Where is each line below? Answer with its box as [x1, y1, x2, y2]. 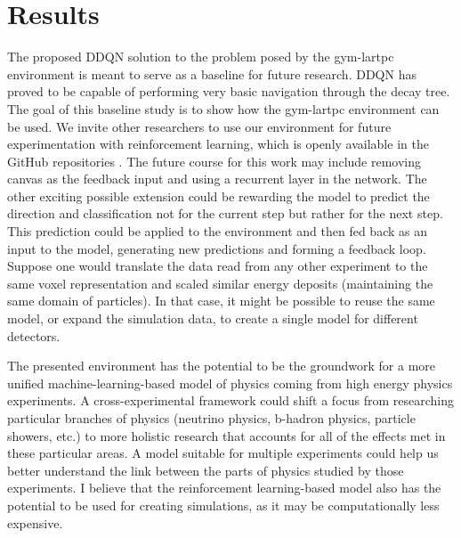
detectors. [7, 326, 61, 345]
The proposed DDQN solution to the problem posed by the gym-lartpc [7, 47, 394, 66]
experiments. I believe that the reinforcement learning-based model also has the [7, 478, 441, 497]
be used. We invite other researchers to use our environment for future [7, 117, 392, 135]
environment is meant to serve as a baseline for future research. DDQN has [7, 64, 417, 83]
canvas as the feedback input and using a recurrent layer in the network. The [7, 169, 427, 188]
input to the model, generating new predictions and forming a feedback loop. [7, 239, 426, 257]
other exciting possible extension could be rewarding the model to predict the [7, 186, 430, 205]
